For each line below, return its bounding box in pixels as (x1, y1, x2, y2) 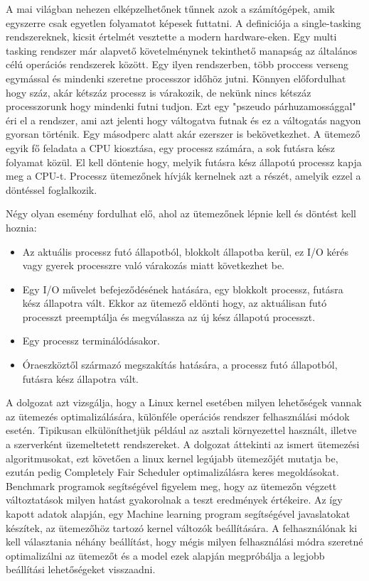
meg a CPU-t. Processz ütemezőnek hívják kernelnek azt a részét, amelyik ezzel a (6, 168, 361, 183)
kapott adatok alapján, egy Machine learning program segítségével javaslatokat (6, 506, 351, 521)
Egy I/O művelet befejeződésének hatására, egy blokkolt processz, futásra (22, 281, 343, 296)
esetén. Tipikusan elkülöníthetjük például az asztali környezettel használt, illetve (6, 423, 357, 438)
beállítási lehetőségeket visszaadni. (6, 562, 156, 577)
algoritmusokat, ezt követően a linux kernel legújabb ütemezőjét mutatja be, (6, 450, 338, 465)
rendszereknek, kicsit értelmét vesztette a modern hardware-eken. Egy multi (6, 29, 337, 44)
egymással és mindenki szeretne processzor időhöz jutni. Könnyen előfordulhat (6, 70, 346, 85)
